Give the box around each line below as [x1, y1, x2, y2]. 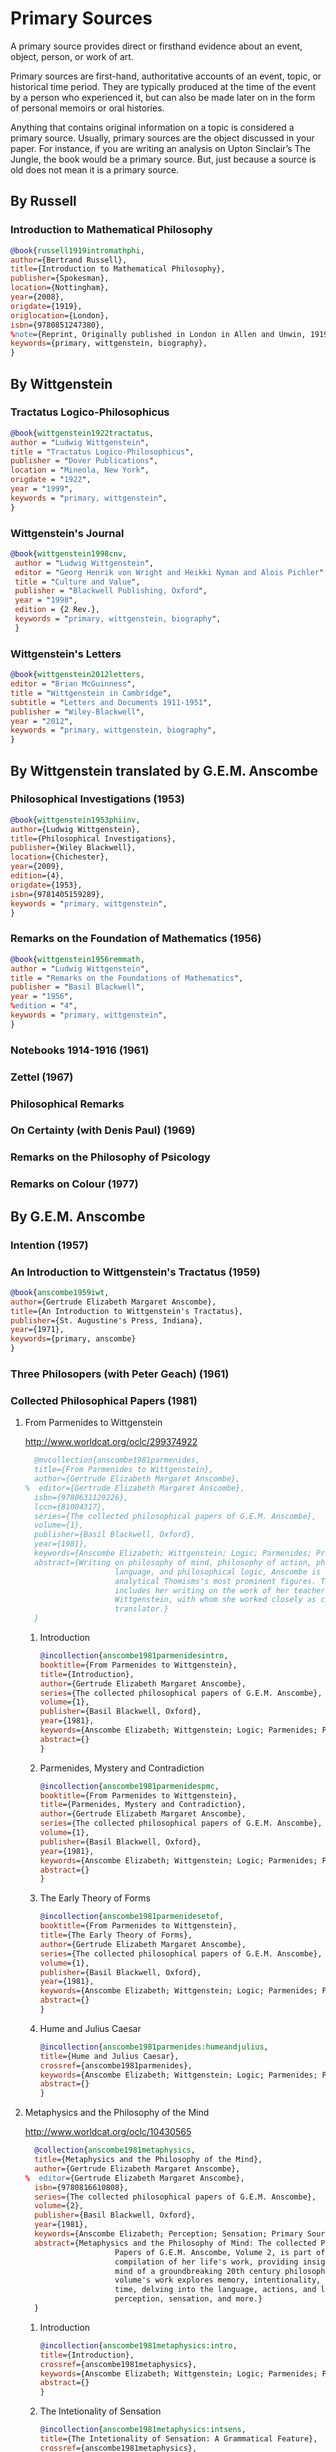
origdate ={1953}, [10, 880, 83, 890]
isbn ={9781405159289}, [10, 889, 105, 899]
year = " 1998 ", [14, 595, 78, 606]
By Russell [10, 193, 77, 210]
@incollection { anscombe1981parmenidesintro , [39, 1651, 229, 1661]
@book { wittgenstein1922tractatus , [10, 428, 155, 438]
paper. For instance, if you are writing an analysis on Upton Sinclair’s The [10, 142, 311, 154]
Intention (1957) [10, 1238, 89, 1252]
